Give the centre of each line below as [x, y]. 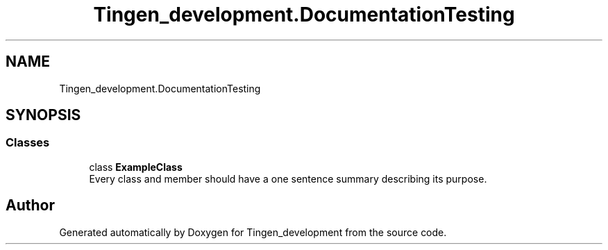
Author [30, 206]
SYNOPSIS [43, 115]
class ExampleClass [136, 167]
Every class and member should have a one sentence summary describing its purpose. [288, 178]
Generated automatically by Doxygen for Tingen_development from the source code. [253, 232]
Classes [28, 143]
